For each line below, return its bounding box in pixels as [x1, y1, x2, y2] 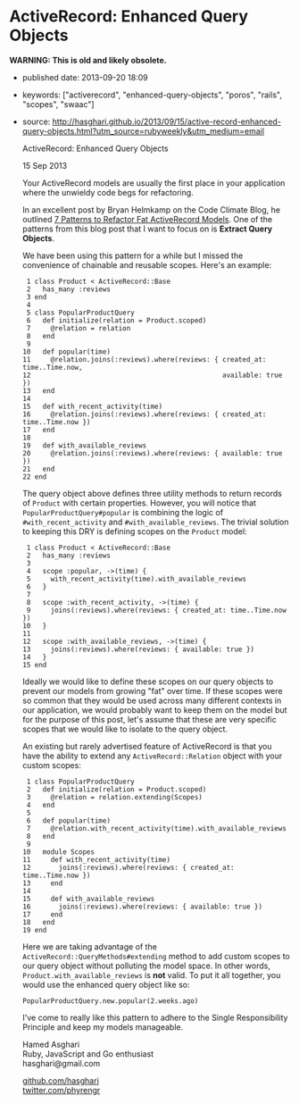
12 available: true [21, 371, 283, 380]
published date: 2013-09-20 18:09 [21, 71, 149, 82]
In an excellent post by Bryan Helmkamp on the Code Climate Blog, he [21, 204, 281, 215]
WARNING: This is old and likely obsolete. [9, 54, 167, 65]
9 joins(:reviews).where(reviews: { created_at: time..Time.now [26, 606, 287, 615]
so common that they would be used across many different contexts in [21, 695, 282, 706]
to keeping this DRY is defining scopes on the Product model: [21, 525, 247, 537]
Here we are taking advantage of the [21, 941, 158, 952]
